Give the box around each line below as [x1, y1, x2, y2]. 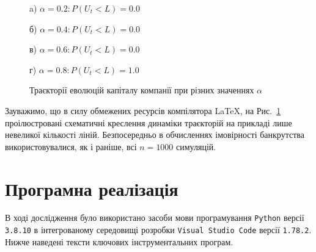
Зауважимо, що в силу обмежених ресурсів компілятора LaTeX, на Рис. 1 [5, 104, 281, 117]
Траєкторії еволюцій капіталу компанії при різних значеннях [29, 84, 254, 96]
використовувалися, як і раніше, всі [5, 140, 137, 153]
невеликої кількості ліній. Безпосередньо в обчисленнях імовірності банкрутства [5, 128, 304, 141]
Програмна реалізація [5, 176, 178, 201]
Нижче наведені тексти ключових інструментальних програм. [5, 235, 233, 248]
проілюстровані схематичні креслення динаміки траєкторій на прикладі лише [5, 116, 292, 129]
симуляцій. [176, 140, 216, 153]
